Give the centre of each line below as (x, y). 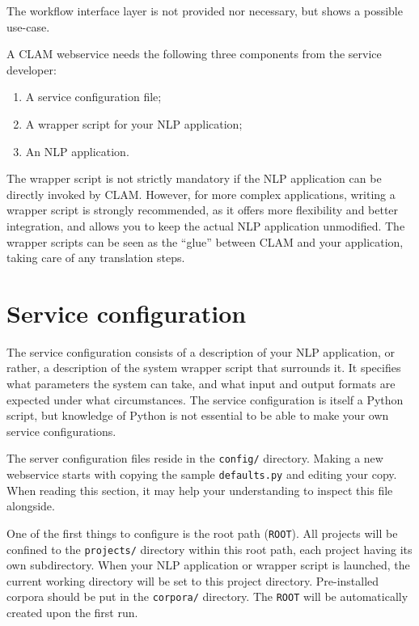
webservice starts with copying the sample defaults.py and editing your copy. (202, 474)
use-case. (28, 26)
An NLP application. (77, 151)
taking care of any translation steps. (96, 258)
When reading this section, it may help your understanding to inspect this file (200, 490)
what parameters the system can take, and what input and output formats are (201, 384)
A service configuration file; (93, 97)
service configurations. (61, 431)
